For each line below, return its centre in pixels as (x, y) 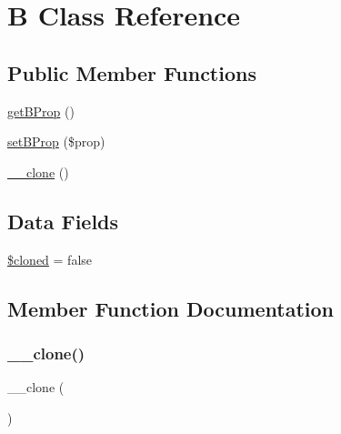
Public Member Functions (132, 72)
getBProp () (41, 111)
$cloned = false (50, 259)
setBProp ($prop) (56, 141)
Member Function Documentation (171, 308)
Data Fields (63, 221)
